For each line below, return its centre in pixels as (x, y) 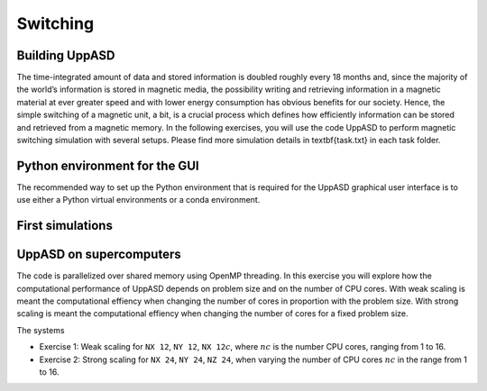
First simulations (64, 226)
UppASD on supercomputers (99, 255)
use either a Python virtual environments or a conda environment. (138, 200)
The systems (41, 330)
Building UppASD (66, 55)
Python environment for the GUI (108, 165)
